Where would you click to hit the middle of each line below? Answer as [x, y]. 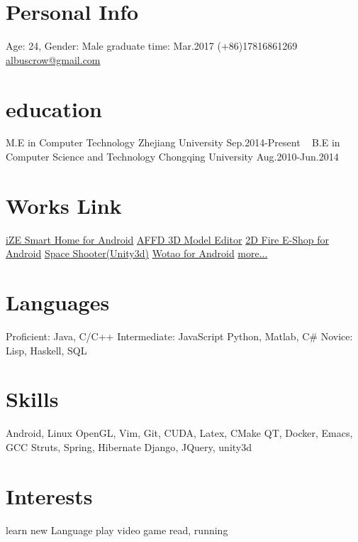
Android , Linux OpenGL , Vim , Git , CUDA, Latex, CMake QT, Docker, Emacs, [179, 433]
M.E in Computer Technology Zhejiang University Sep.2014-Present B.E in [173, 142]
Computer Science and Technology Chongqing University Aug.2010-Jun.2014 [172, 157]
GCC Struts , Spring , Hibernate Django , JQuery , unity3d [129, 446]
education [54, 108]
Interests [49, 495]
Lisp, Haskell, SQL [46, 350]
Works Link [64, 205]
